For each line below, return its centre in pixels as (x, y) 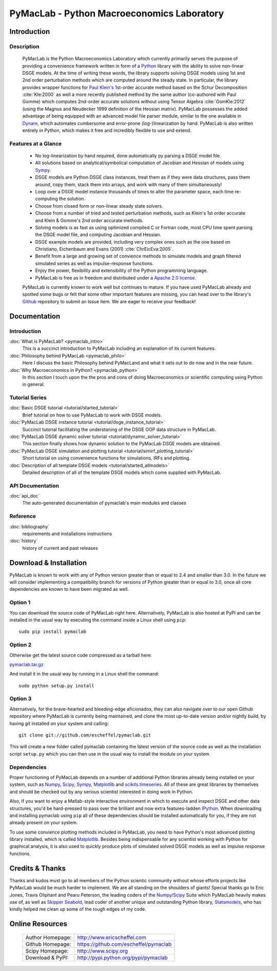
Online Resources (38, 924)
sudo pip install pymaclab (53, 632)
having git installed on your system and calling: (59, 723)
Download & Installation (48, 562)
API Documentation (34, 486)
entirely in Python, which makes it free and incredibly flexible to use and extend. (107, 130)
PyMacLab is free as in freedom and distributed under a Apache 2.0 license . (116, 278)
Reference (23, 517)
